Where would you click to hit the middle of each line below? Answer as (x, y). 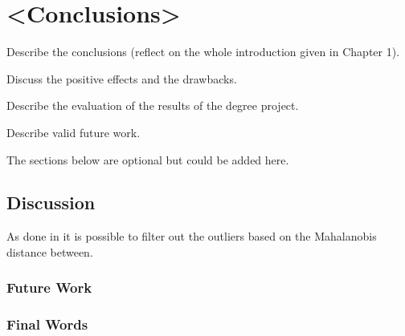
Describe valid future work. (74, 132)
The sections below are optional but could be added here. (148, 159)
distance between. (50, 251)
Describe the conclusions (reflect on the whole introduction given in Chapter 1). (203, 52)
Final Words (47, 324)
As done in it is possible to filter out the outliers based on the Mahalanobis (192, 236)
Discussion (51, 202)
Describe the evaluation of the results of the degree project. (153, 105)
